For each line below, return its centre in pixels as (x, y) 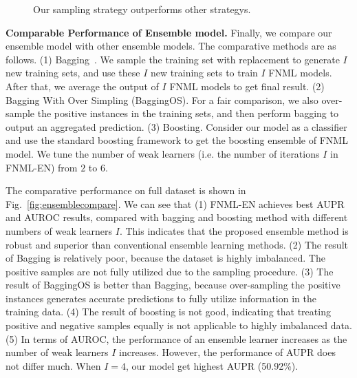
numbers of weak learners (59, 230)
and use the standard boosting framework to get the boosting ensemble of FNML (177, 140)
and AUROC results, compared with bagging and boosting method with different (177, 217)
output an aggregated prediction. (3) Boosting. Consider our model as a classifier (176, 126)
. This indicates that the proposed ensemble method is (234, 230)
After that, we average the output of (82, 86)
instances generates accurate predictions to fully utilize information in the (161, 298)
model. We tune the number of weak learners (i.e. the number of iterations (163, 153)
